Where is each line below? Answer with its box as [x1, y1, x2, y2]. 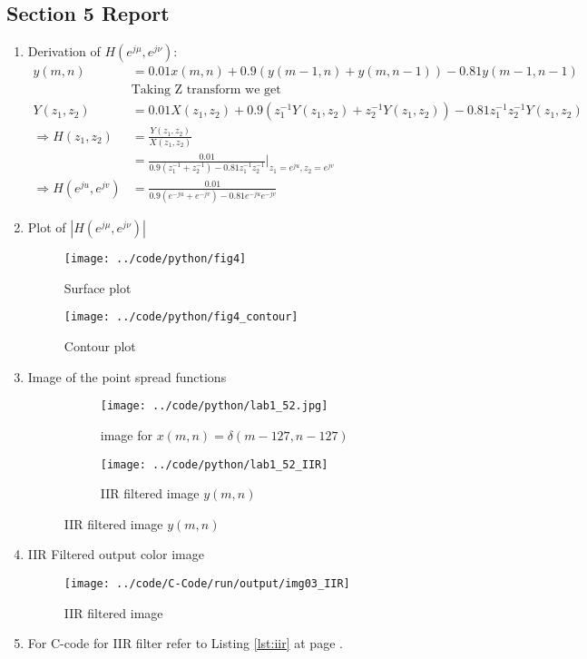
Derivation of [27, 42, 101, 61]
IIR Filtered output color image [27, 545, 204, 564]
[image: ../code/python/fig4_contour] [64, 310, 298, 324]
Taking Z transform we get [131, 84, 281, 97]
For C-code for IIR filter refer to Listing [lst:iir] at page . [27, 634, 343, 653]
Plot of [27, 218, 66, 237]
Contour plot [64, 337, 136, 356]
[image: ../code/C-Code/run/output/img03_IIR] [64, 576, 350, 590]
